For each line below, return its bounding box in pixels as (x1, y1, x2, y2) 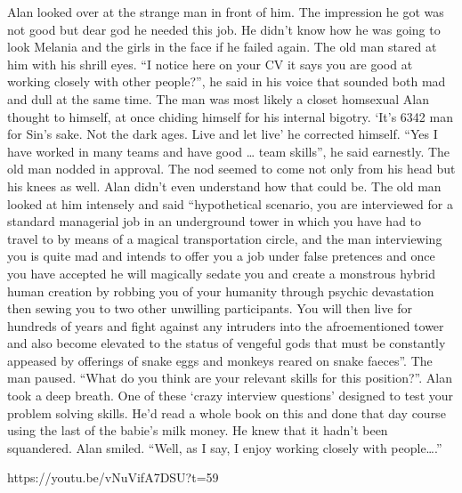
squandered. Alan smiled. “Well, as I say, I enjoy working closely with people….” (7, 438, 442, 457)
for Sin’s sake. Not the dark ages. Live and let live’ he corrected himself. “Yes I (7, 125, 438, 143)
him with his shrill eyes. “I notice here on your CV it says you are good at (7, 54, 413, 73)
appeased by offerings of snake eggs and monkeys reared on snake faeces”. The (7, 351, 433, 369)
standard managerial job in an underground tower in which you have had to (7, 212, 422, 230)
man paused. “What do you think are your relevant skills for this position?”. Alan (7, 368, 452, 387)
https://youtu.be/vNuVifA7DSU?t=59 (7, 468, 219, 487)
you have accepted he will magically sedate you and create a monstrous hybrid (7, 263, 435, 282)
